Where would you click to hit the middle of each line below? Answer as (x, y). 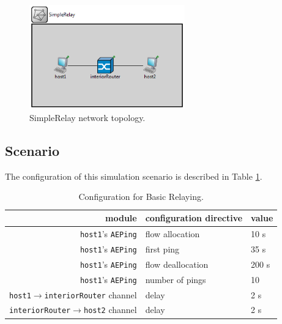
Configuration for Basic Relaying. (141, 197)
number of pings (176, 279)
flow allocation (173, 233)
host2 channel (110, 310)
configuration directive (194, 218)
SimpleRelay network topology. (87, 118)
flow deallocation (177, 264)
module (121, 218)
